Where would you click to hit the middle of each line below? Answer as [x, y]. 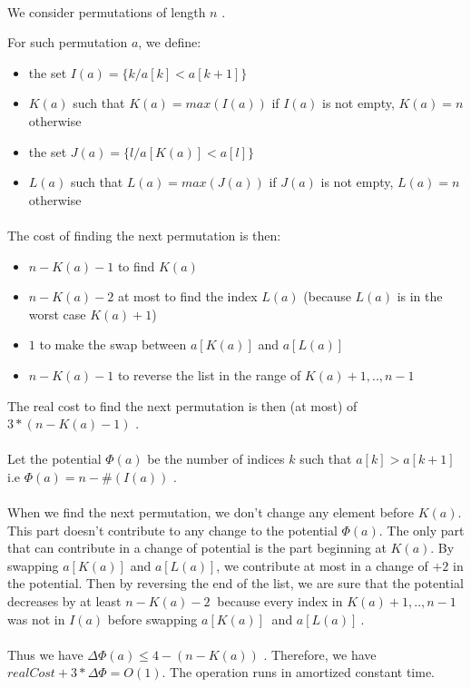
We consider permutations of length [107, 11]
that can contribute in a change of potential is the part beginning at [197, 548]
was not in [36, 619]
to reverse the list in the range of [209, 374]
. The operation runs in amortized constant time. [299, 672]
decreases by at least [64, 601]
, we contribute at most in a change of [322, 565]
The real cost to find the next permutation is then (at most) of [182, 405]
